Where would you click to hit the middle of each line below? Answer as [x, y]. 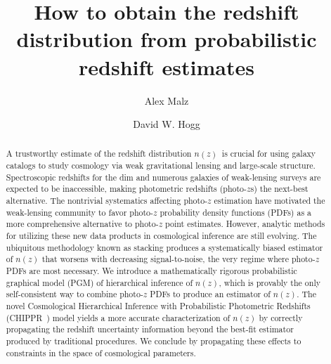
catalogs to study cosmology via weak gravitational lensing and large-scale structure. [161, 165]
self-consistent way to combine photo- [74, 294]
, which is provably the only [270, 282]
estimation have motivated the [270, 201]
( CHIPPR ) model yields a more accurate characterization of [118, 317]
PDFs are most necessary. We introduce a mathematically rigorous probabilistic [151, 271]
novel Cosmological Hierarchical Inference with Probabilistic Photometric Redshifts [158, 306]
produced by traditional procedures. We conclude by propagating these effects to [154, 340]
